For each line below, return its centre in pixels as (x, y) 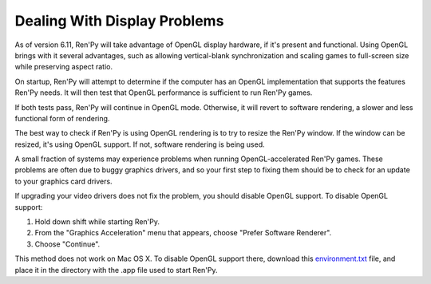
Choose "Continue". (67, 244)
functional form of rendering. (62, 118)
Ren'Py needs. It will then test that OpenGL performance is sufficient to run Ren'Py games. (164, 93)
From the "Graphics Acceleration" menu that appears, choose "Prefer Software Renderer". (183, 233)
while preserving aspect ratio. (64, 67)
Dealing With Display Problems (119, 21)
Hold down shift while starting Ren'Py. (97, 222)
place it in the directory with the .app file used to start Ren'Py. (117, 270)
